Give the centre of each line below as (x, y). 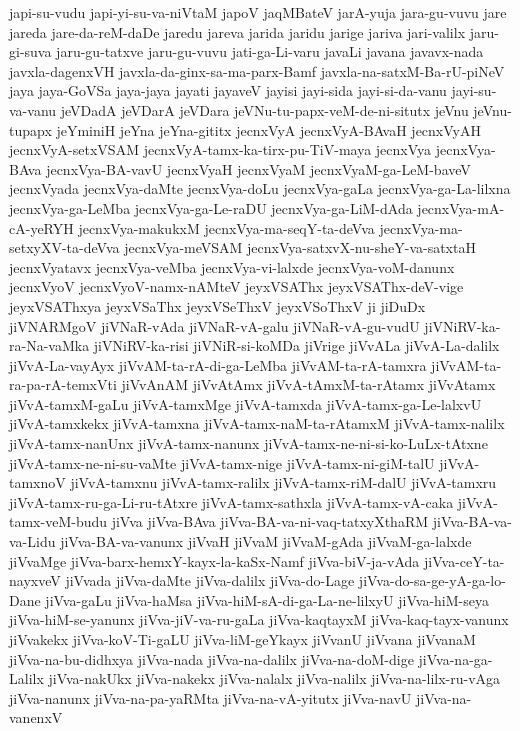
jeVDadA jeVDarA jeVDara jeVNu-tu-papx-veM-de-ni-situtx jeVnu (264, 109)
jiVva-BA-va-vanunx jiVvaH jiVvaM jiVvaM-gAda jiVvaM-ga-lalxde (266, 541)
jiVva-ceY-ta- (464, 560)
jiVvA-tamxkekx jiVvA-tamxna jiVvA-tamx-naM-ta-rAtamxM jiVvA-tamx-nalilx (257, 423)
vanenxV (36, 717)
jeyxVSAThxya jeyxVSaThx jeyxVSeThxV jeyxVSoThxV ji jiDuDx (217, 305)
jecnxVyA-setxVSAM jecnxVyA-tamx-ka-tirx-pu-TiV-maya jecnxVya (220, 149)
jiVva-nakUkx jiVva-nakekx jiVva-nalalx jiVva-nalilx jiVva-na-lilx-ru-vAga (274, 678)
